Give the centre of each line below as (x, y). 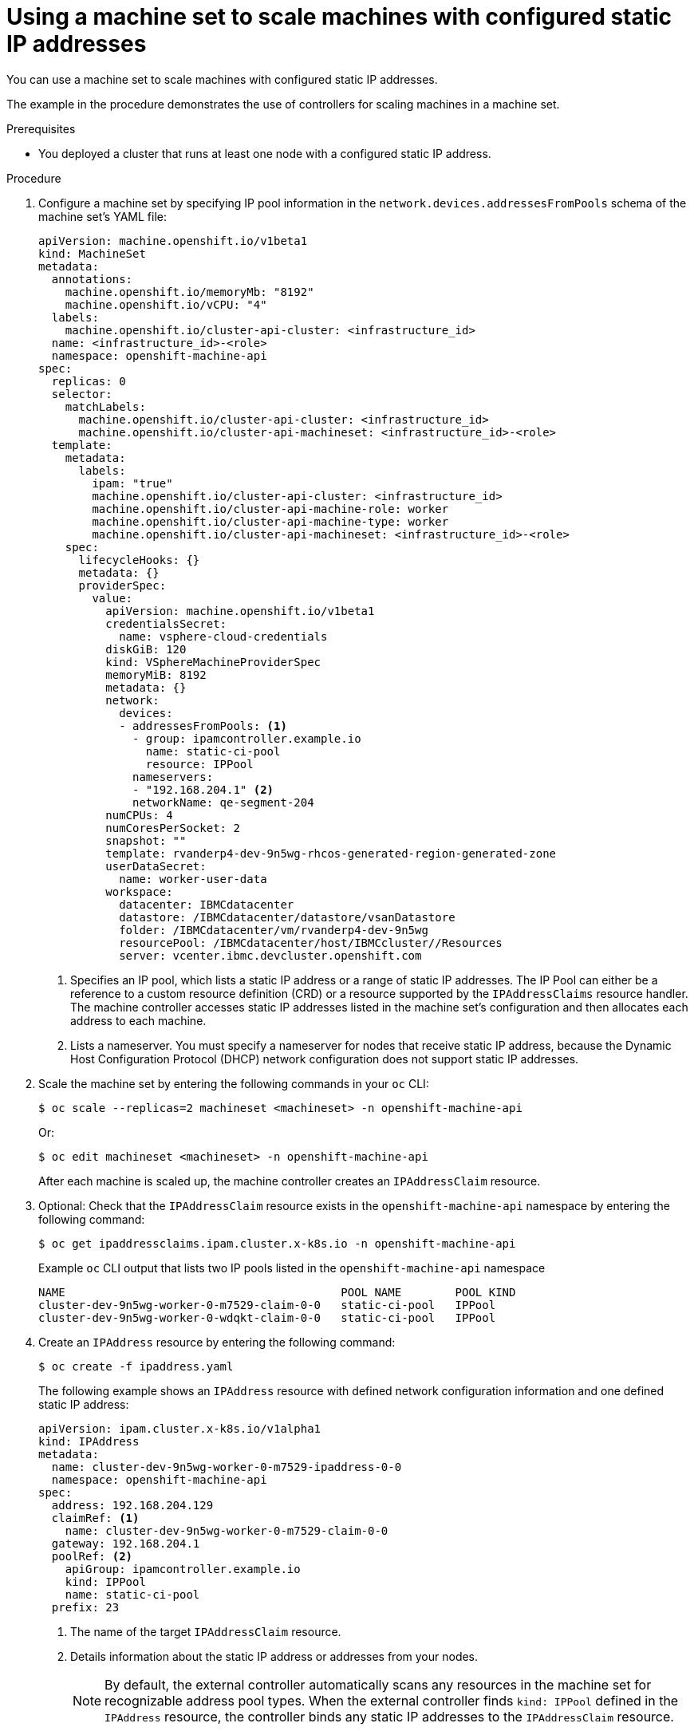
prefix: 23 (85, 1607)
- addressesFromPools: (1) (203, 726)
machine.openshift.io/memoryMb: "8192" (189, 292)
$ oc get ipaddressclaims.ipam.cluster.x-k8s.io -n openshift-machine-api (277, 1243)
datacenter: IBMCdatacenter (207, 904)
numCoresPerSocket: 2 (173, 828)
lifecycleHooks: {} (139, 560)
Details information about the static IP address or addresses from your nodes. (274, 1656)
